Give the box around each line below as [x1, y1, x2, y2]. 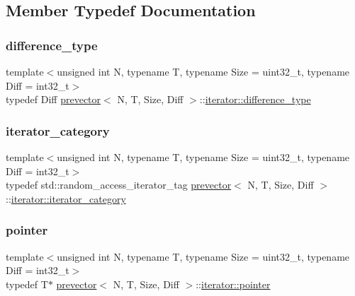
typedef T [6, 276, 48, 291]
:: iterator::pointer [196, 276, 271, 291]
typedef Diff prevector [6, 92, 101, 107]
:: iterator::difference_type [199, 92, 311, 107]
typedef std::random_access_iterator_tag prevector [6, 177, 232, 192]
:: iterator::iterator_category [6, 191, 126, 206]
